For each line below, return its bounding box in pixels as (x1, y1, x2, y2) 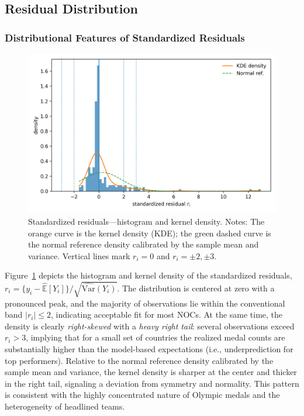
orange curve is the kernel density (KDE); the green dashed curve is (28, 226, 271, 239)
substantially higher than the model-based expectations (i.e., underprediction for (5, 342, 293, 355)
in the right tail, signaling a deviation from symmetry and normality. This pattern (5, 377, 299, 389)
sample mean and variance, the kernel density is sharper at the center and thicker (5, 366, 297, 378)
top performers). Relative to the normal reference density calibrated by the (5, 354, 274, 366)
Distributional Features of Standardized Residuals (5, 30, 245, 44)
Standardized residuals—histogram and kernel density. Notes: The (28, 215, 265, 228)
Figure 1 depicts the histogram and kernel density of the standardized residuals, (5, 269, 292, 281)
